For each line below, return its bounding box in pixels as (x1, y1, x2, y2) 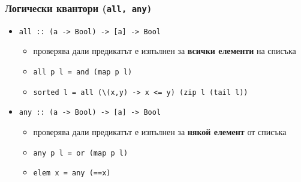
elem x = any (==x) (33, 169, 111, 178)
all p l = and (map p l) (33, 68, 133, 77)
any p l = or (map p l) (33, 148, 128, 157)
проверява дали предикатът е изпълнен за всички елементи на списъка (33, 44, 296, 57)
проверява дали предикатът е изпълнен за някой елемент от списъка (33, 126, 287, 138)
